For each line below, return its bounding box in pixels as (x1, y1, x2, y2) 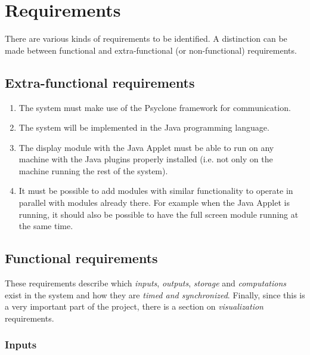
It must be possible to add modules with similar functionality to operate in (18, 184, 293, 197)
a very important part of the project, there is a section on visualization (5, 300, 263, 313)
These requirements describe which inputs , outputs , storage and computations (5, 277, 286, 289)
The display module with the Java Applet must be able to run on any (18, 141, 274, 153)
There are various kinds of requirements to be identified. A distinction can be (5, 32, 287, 45)
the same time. (18, 220, 73, 232)
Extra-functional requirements (5, 73, 195, 91)
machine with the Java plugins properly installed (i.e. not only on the (18, 153, 273, 165)
